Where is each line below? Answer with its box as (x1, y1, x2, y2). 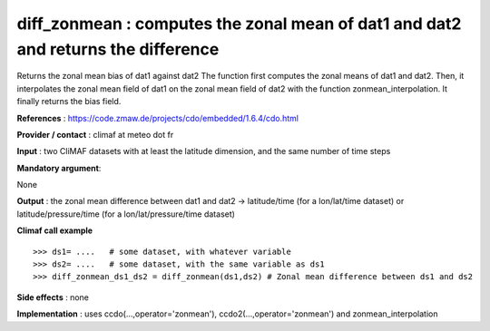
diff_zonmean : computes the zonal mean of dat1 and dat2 (16, 14, 462, 34)
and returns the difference (16, 39, 220, 59)
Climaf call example (16, 225, 93, 236)
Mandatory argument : (16, 162, 102, 173)
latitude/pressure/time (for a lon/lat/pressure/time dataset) (16, 209, 236, 219)
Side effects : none (16, 291, 90, 303)
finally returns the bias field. (16, 96, 122, 107)
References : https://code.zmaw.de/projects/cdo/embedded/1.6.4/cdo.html (16, 112, 299, 123)
